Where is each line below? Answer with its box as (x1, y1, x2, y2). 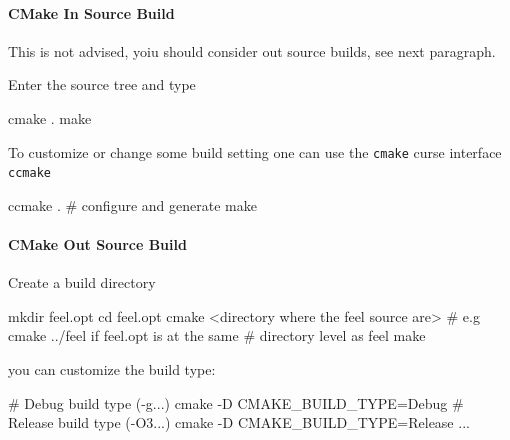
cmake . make (8, 107, 92, 128)
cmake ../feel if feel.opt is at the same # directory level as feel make (8, 325, 426, 346)
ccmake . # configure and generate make (8, 194, 257, 215)
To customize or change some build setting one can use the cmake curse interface (8, 141, 502, 162)
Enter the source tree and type (8, 74, 196, 95)
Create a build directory (8, 272, 156, 293)
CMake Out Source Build (8, 234, 187, 255)
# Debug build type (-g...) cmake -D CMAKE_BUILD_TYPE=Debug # (8, 392, 464, 413)
